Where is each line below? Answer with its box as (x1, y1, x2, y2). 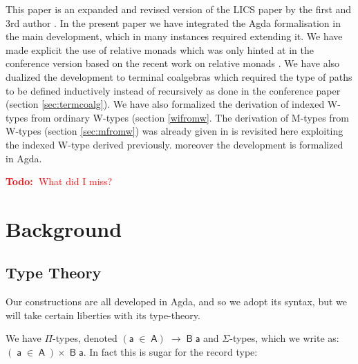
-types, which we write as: (229, 331, 339, 345)
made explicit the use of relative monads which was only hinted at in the (6, 42, 314, 57)
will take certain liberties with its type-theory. (6, 307, 200, 322)
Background (6, 214, 122, 242)
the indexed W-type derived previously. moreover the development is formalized (6, 137, 343, 151)
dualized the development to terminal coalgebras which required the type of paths (6, 69, 352, 84)
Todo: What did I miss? (6, 174, 113, 189)
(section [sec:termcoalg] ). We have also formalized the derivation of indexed (6, 97, 325, 111)
